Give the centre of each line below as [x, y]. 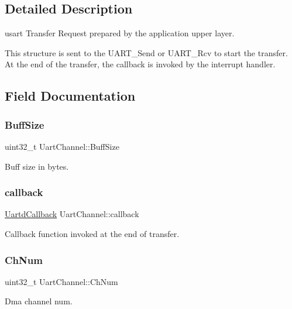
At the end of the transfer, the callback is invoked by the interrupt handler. [140, 64]
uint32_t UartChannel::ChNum [61, 281]
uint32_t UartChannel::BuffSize [62, 146]
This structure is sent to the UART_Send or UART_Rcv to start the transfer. [146, 52]
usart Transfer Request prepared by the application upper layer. [120, 33]
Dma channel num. [39, 301]
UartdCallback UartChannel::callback [72, 214]
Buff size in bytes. [37, 166]
